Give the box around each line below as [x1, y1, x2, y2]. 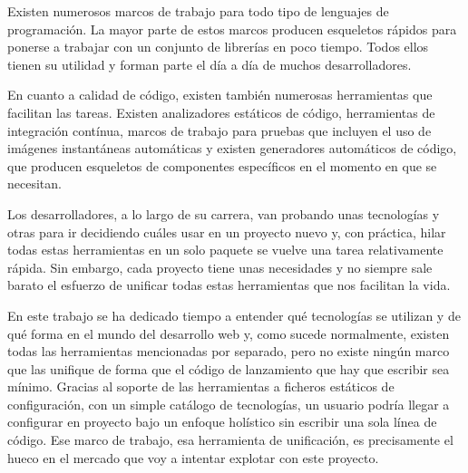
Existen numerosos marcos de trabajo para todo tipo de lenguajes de [7, 2, 389, 20]
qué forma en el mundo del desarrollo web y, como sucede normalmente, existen [7, 323, 450, 343]
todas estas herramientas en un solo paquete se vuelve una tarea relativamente [7, 240, 444, 259]
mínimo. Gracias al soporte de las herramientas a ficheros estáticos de [7, 377, 395, 396]
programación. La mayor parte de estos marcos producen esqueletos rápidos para [7, 19, 457, 38]
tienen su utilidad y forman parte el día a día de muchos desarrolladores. [7, 54, 412, 73]
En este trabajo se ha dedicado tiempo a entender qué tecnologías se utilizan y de [7, 305, 461, 324]
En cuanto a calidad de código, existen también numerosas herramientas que [7, 85, 433, 104]
